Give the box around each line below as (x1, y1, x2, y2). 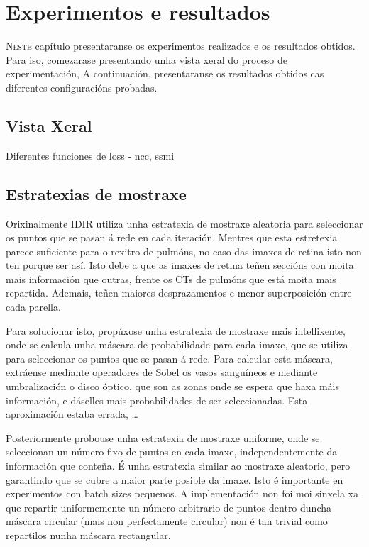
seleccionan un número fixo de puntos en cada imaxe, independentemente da (6, 444, 338, 459)
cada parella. (6, 299, 61, 314)
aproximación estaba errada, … (6, 407, 138, 421)
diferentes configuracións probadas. (6, 79, 158, 94)
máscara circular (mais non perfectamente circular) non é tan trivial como (6, 514, 328, 529)
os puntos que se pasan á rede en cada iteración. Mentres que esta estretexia (6, 230, 338, 245)
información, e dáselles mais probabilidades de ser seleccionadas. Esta (6, 392, 308, 407)
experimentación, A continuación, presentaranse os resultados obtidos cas (6, 66, 324, 81)
